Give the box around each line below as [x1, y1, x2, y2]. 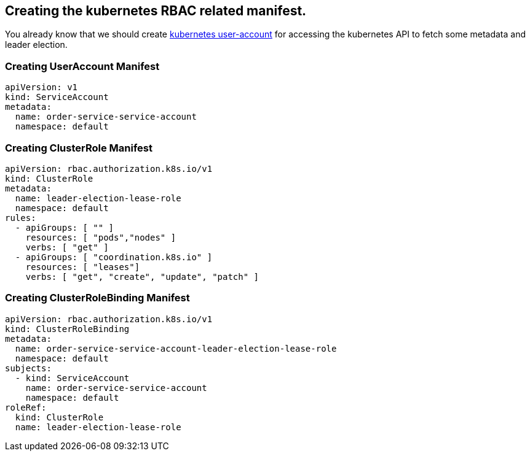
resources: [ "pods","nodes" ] [25, 232, 176, 242]
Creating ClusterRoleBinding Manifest [5, 292, 190, 304]
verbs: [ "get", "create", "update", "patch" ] [25, 271, 259, 282]
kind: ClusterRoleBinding [5, 323, 130, 334]
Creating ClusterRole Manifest [5, 141, 153, 154]
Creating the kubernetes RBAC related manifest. [5, 3, 307, 18]
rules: [5, 212, 36, 223]
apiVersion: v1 [5, 82, 78, 93]
